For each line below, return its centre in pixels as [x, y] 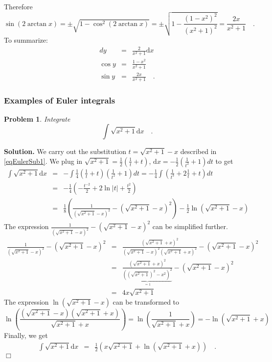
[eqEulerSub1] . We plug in [43, 161]
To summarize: [26, 40]
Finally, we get [26, 335]
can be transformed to [146, 302]
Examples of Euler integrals [60, 100]
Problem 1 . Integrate [37, 118]
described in [198, 151]
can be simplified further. [190, 226]
